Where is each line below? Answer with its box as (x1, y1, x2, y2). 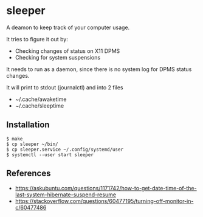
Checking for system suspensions (15, 53, 101, 61)
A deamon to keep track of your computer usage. (6, 24, 130, 31)
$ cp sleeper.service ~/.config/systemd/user (6, 146, 123, 153)
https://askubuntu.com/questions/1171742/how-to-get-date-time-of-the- (15, 184, 197, 191)
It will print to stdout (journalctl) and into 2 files (6, 83, 123, 91)
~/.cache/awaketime (15, 95, 67, 103)
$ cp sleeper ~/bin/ (6, 141, 59, 147)
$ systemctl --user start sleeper (6, 151, 94, 158)
